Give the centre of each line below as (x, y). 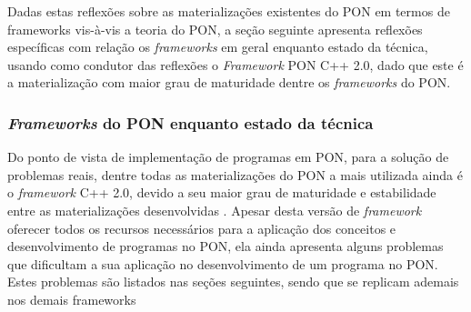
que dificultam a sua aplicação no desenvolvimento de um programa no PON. (223, 263)
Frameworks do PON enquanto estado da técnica (190, 122)
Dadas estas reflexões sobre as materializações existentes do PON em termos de (229, 11)
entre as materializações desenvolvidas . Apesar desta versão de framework (215, 210)
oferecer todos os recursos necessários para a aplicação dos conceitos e (202, 228)
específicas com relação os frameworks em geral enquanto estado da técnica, (218, 47)
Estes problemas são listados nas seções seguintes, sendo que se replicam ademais (233, 282)
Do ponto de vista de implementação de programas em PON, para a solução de (228, 157)
